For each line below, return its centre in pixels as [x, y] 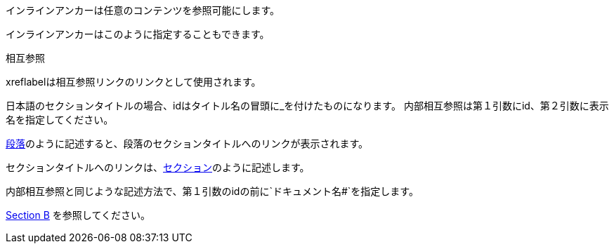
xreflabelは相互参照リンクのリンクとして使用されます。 [133, 82]
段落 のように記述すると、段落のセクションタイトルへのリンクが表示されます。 [187, 143]
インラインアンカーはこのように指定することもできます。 [138, 34]
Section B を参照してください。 [78, 215]
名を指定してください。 [60, 120]
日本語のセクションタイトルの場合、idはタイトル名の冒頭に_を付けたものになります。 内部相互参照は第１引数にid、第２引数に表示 [307, 106]
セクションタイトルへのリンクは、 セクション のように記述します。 [158, 167]
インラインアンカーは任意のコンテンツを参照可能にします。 [143, 10]
